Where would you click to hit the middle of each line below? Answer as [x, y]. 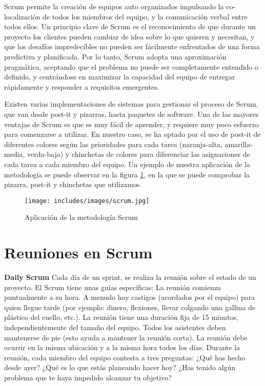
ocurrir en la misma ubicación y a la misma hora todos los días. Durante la [122, 347]
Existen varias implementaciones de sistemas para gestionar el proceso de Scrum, [131, 104]
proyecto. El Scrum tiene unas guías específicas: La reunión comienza [113, 287]
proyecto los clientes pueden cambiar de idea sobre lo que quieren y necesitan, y [129, 36]
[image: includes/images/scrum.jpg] [87, 201]
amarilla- [239, 144]
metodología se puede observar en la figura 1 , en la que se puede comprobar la [127, 174]
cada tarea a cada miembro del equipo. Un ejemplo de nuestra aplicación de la [127, 164]
